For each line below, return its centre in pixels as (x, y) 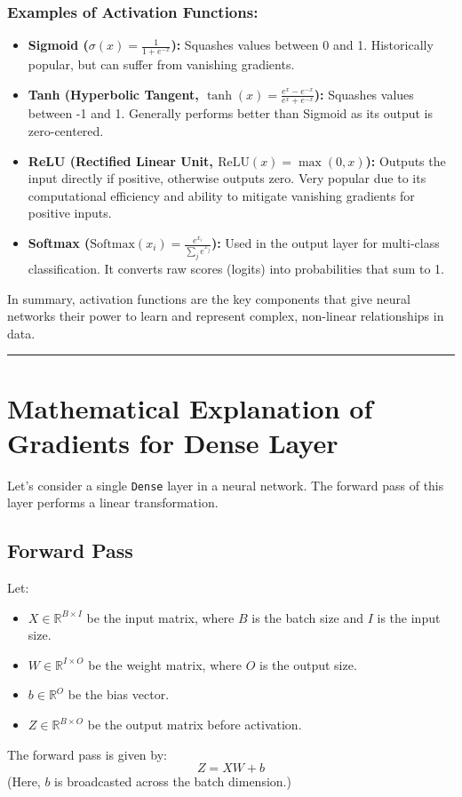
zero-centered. (66, 131)
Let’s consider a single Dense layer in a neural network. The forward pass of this (226, 485)
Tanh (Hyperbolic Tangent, (113, 94)
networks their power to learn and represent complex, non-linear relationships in (226, 316)
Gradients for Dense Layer (173, 442)
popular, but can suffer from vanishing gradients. (161, 64)
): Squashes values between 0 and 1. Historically (302, 45)
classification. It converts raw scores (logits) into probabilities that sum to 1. (236, 268)
